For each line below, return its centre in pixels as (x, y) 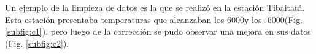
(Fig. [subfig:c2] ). (37, 43)
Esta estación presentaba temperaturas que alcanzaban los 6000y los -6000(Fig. (154, 19)
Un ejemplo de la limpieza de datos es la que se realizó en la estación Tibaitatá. (155, 7)
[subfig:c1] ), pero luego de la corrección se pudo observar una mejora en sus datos (158, 31)
